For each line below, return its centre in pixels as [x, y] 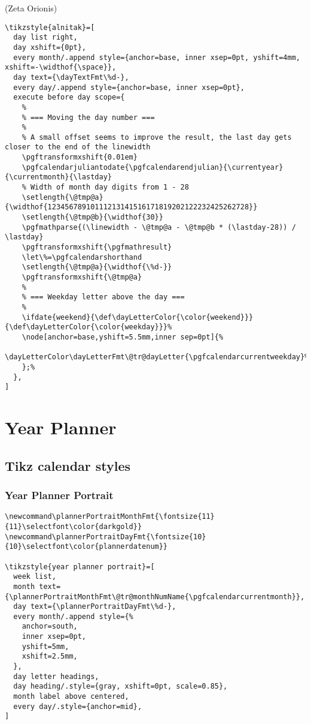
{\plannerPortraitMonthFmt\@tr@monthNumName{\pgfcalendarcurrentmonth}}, [155, 597]
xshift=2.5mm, [50, 657]
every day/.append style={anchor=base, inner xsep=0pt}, [129, 87]
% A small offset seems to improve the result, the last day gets [157, 137]
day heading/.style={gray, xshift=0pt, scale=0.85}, [121, 687]
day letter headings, [56, 676]
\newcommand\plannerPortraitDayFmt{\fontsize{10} [106, 537]
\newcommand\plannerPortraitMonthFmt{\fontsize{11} [110, 517]
